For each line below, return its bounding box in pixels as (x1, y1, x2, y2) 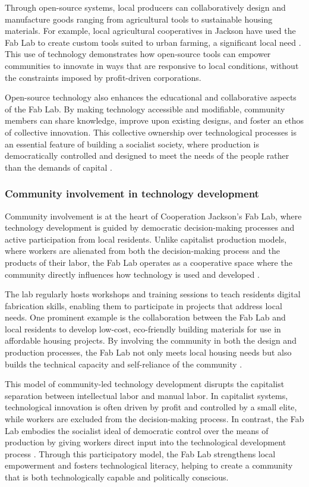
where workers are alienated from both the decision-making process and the (5, 244, 280, 257)
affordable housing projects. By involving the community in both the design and (5, 334, 297, 347)
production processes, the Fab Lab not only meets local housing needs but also (5, 346, 292, 359)
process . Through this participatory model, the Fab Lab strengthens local (5, 447, 276, 460)
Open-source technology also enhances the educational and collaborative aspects (5, 91, 297, 103)
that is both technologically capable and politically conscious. (5, 471, 229, 483)
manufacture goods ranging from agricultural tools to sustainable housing (5, 12, 273, 25)
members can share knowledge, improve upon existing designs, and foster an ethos (5, 114, 304, 127)
